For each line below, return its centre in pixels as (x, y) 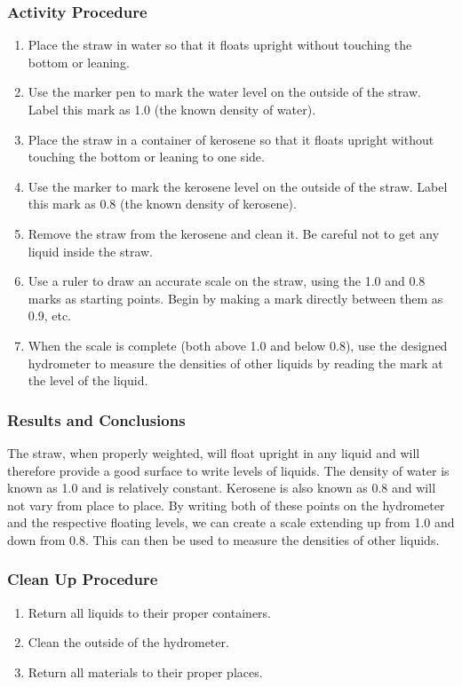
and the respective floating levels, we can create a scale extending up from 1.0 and (231, 522)
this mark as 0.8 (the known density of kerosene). (162, 204)
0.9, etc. (50, 316)
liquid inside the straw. (91, 251)
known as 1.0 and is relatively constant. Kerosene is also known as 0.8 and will (222, 488)
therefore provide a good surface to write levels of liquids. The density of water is (228, 470)
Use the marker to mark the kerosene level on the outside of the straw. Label (238, 186)
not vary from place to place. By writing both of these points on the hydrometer (226, 505)
